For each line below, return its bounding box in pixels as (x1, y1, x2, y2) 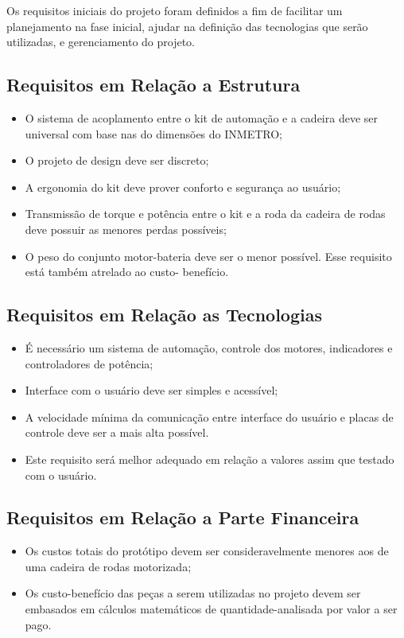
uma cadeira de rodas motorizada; (25, 558, 192, 574)
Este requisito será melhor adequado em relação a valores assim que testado (25, 450, 394, 467)
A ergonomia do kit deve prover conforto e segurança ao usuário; (25, 178, 341, 195)
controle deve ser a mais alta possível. (25, 424, 209, 441)
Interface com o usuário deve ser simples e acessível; (25, 382, 278, 399)
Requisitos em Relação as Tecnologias (6, 302, 322, 327)
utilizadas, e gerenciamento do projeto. (6, 33, 195, 50)
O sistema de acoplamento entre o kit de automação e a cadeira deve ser (25, 109, 378, 126)
